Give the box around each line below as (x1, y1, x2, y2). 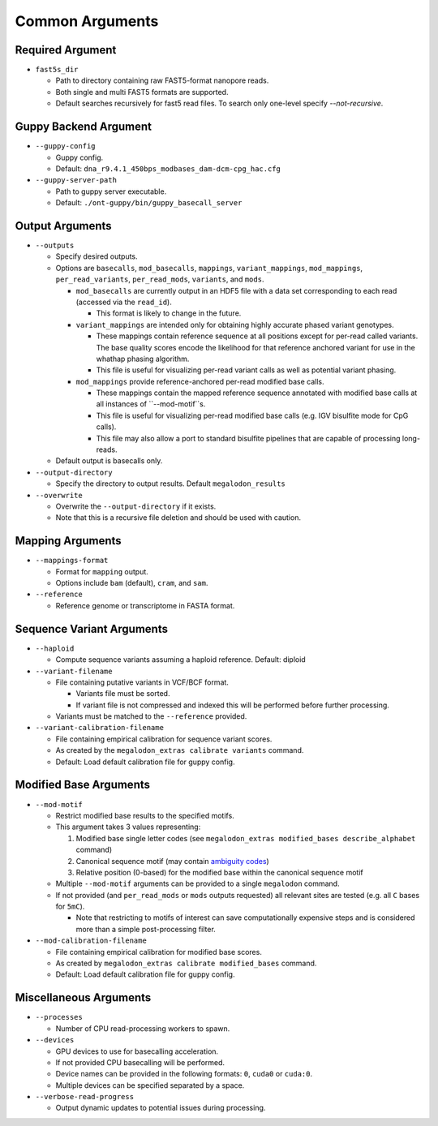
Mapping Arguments (15, 534, 122, 548)
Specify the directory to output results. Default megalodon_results (55, 479, 286, 488)
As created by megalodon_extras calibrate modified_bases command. (55, 958, 317, 969)
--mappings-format (35, 556, 109, 565)
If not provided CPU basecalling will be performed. (55, 1057, 225, 1067)
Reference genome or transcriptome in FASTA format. (55, 600, 235, 610)
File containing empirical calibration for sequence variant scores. (55, 734, 273, 744)
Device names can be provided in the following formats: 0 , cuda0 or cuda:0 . (55, 1069, 312, 1079)
